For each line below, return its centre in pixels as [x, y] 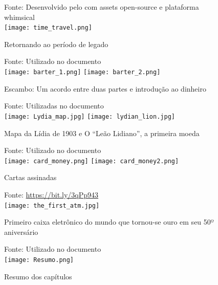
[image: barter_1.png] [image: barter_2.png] [82, 72]
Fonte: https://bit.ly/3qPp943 [51, 194]
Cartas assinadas [30, 177]
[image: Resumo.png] [39, 260]
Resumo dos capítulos [38, 276]
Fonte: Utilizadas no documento [54, 106]
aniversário [21, 232]
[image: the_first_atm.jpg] [52, 205]
